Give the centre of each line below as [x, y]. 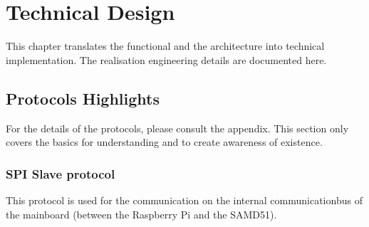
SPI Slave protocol [61, 173]
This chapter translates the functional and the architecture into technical [165, 46]
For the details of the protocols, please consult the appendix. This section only [177, 128]
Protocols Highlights [83, 98]
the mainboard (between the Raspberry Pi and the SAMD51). [141, 214]
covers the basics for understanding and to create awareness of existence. [164, 142]
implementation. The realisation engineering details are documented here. [166, 59]
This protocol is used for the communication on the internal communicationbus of [184, 200]
